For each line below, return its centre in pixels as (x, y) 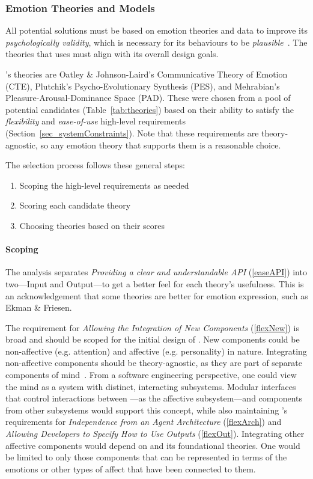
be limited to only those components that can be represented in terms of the (146, 457)
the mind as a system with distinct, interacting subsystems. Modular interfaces (151, 386)
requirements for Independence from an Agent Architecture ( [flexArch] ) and (144, 422)
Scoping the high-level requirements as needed (104, 185)
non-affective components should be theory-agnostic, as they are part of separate (154, 363)
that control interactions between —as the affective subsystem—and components (154, 398)
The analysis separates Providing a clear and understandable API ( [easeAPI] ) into (156, 272)
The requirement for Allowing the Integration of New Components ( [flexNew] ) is (152, 327)
